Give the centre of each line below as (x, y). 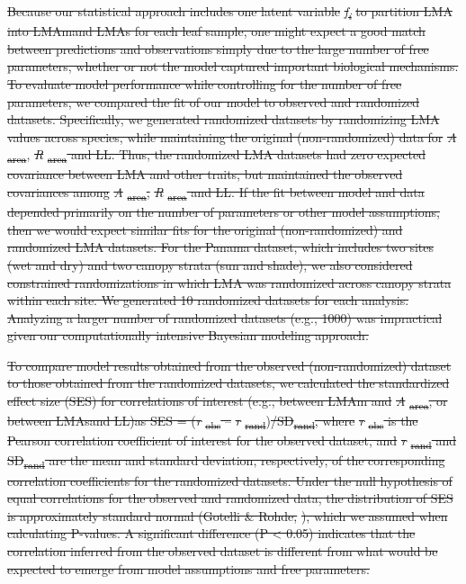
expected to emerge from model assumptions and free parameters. (188, 568)
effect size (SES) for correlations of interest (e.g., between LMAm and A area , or (228, 402)
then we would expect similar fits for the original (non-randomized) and (205, 229)
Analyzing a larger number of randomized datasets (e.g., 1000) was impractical (225, 317)
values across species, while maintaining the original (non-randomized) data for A (232, 136)
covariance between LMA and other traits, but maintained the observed (205, 174)
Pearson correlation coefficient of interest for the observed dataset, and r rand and (232, 442)
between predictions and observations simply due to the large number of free (218, 48)
